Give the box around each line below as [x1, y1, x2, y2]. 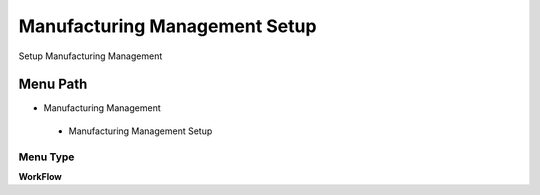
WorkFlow [18, 170, 62, 182]
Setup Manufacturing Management [18, 50, 163, 62]
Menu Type [18, 150, 75, 164]
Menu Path [18, 76, 88, 93]
